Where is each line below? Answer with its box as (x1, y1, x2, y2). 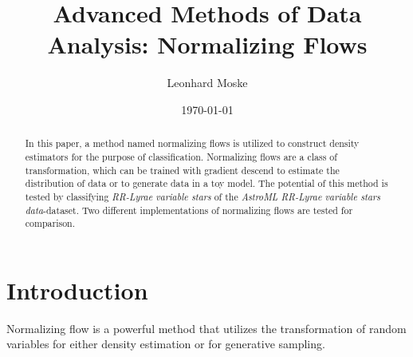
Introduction (6, 273, 148, 306)
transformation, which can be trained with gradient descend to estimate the (25, 163, 340, 177)
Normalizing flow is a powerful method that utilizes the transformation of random (6, 319, 407, 336)
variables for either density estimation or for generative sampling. (6, 335, 325, 352)
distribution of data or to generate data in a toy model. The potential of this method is (25, 177, 388, 190)
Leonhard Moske (167, 74, 248, 91)
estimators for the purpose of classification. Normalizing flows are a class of (25, 149, 337, 163)
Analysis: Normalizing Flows (47, 28, 368, 61)
